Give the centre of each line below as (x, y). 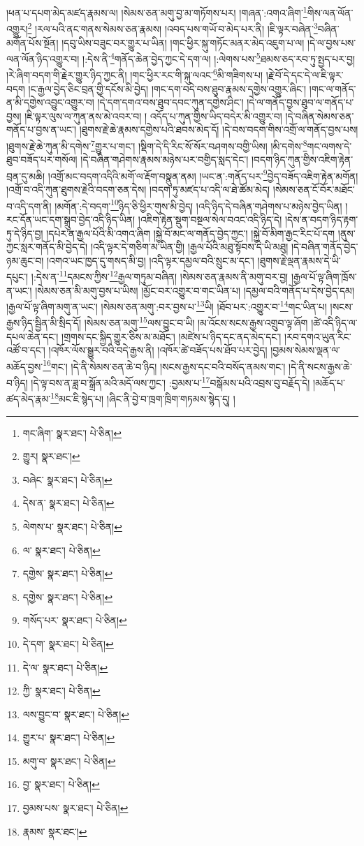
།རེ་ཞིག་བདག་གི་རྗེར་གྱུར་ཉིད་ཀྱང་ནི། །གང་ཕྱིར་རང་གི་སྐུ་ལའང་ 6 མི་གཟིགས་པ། (135, 74)
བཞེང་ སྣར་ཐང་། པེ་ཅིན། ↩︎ (67, 479)
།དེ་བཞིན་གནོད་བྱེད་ (325, 247)
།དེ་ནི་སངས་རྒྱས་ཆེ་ (320, 366)
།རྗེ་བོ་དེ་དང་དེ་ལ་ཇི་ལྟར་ (305, 75)
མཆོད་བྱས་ (25, 366)
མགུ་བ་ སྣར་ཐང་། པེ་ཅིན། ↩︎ (69, 760)
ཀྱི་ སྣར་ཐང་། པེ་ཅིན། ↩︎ (61, 691)
